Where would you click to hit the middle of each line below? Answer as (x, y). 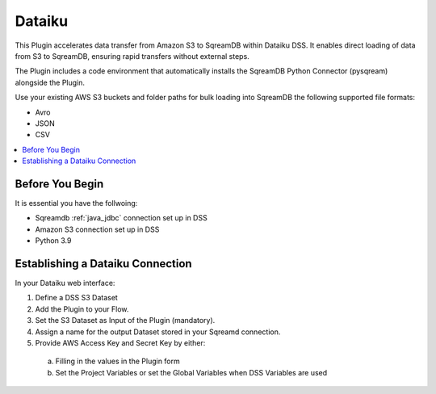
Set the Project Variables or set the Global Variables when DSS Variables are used (191, 372)
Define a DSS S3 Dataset (77, 298)
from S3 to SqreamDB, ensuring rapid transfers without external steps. (132, 56)
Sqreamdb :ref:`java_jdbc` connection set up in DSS (121, 218)
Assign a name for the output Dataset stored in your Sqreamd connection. (158, 332)
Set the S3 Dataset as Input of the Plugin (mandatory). (125, 321)
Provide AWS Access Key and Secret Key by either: (120, 343)
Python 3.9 (53, 241)
